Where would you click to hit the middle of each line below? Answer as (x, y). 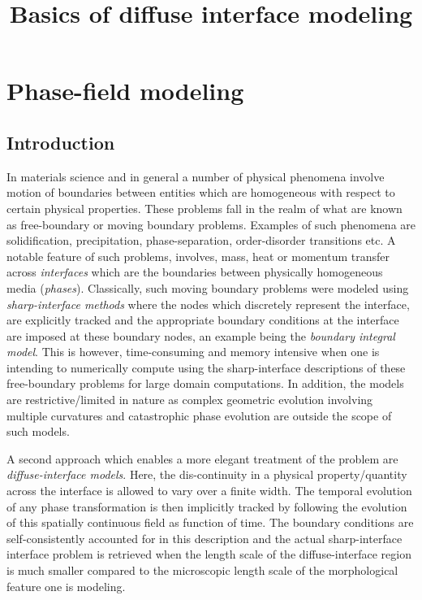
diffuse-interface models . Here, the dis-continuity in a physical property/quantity (207, 474)
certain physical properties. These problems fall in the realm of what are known (205, 208)
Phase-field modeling (125, 91)
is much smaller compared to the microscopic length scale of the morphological (202, 570)
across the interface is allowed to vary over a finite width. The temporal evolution (209, 491)
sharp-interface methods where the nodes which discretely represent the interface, (208, 304)
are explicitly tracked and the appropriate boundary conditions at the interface (203, 320)
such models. (38, 431)
